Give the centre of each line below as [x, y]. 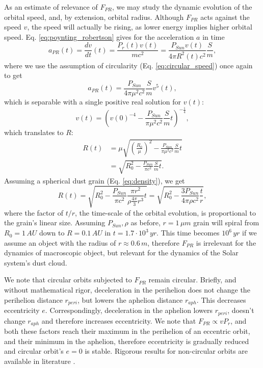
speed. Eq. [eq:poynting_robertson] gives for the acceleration [99, 36]
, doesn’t [241, 310]
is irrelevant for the [226, 242]
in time [214, 36]
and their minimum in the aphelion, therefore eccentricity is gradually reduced [127, 341]
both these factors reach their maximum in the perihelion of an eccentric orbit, [127, 331]
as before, [146, 222]
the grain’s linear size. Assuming [55, 222]
